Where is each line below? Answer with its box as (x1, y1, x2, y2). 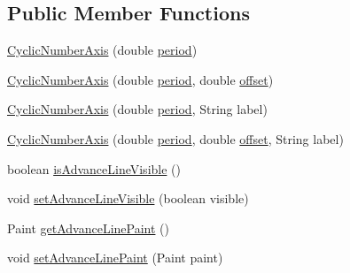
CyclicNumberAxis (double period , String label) (7, 100, 268, 118)
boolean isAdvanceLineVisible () (7, 159, 181, 178)
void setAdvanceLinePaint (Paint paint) (7, 248, 223, 267)
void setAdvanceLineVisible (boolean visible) (7, 189, 249, 208)
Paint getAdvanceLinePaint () (7, 218, 170, 237)
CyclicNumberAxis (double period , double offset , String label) (7, 129, 344, 148)
